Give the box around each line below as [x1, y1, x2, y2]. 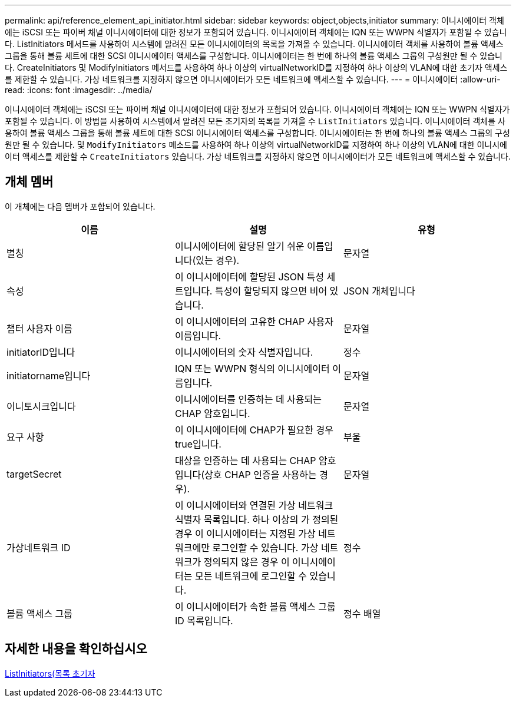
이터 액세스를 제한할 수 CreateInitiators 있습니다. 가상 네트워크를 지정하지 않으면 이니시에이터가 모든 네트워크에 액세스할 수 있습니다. [5, 151, 511, 161]
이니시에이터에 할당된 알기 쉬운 [174, 240, 305, 252]
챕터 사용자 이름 [6, 322, 73, 335]
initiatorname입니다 [6, 369, 91, 382]
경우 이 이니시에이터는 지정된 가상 [174, 527, 316, 539]
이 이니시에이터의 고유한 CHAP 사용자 [174, 315, 333, 327]
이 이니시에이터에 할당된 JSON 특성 [174, 270, 325, 283]
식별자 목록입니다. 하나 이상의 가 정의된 [174, 513, 339, 525]
